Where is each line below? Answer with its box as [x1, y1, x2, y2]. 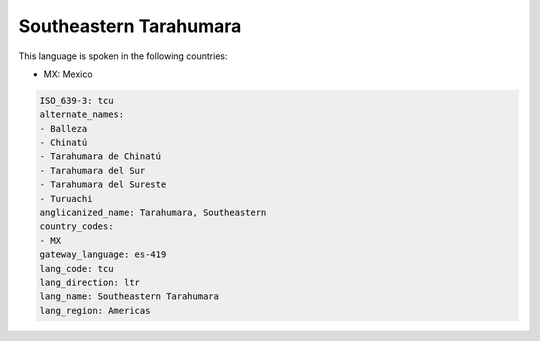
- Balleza [39, 123, 88, 134]
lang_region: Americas [39, 305, 151, 316]
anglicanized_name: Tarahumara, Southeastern [39, 207, 267, 219]
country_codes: [39, 221, 114, 232]
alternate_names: [39, 109, 125, 120]
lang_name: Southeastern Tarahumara [39, 291, 220, 302]
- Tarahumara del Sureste [39, 179, 167, 190]
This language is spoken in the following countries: [18, 50, 228, 62]
